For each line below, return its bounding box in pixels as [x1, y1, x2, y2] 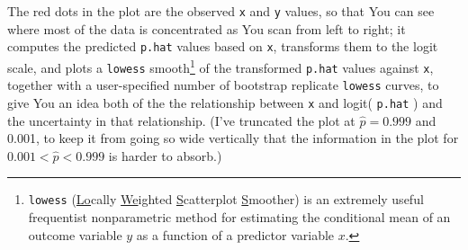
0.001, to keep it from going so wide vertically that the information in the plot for [7, 129, 459, 147]
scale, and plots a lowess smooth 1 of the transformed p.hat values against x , [7, 55, 434, 76]
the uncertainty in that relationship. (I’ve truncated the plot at [7, 111, 355, 129]
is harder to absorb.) [108, 146, 222, 165]
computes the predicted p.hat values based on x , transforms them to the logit [7, 37, 438, 56]
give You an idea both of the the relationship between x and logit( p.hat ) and [7, 93, 443, 112]
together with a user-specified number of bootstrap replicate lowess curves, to [7, 76, 439, 94]
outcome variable [28, 225, 122, 244]
